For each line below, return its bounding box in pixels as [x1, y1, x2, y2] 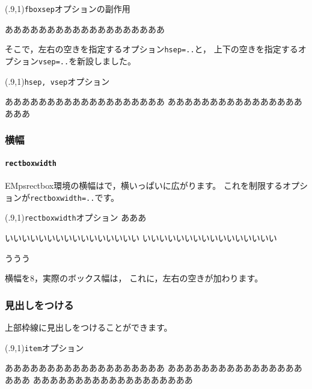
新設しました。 [77, 54, 136, 67]
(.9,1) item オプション [5, 341, 84, 354]
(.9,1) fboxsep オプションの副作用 [5, 2, 130, 14]
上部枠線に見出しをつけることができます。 [5, 321, 173, 334]
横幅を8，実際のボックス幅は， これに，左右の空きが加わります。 [5, 272, 263, 284]
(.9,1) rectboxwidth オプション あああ [5, 211, 147, 224]
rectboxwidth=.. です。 [30, 191, 119, 203]
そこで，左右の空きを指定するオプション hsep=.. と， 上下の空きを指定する [5, 43, 298, 55]
